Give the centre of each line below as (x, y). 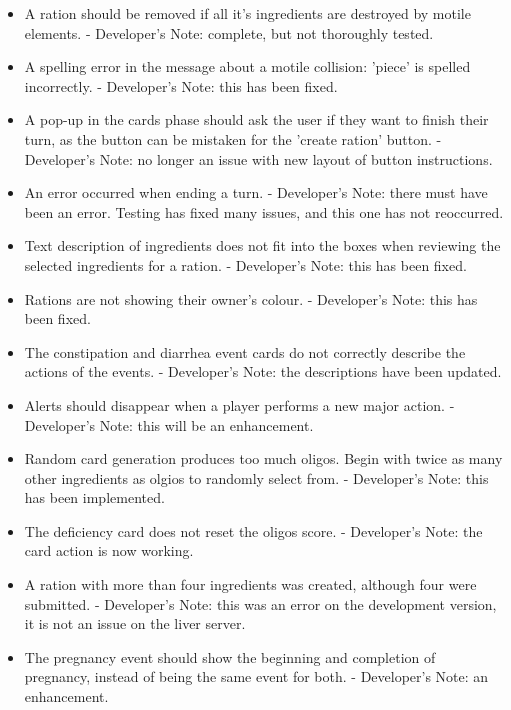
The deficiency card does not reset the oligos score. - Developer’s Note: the (253, 530)
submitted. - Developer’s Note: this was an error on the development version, (260, 603)
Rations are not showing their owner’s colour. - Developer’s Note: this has (251, 298)
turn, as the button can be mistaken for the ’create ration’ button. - (233, 138)
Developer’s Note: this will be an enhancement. (169, 424)
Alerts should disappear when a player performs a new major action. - (239, 404)
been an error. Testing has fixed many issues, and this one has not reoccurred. (264, 211)
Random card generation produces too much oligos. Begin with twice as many (263, 458)
